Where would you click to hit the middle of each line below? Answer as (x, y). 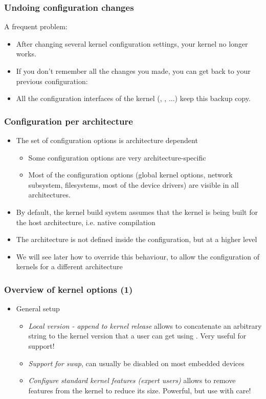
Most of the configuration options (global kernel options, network (130, 175)
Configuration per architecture (69, 121)
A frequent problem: (36, 26)
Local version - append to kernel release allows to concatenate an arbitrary (145, 325)
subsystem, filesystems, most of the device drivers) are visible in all (134, 184)
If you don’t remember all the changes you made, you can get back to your (133, 71)
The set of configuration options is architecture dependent (107, 140)
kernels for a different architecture (69, 266)
